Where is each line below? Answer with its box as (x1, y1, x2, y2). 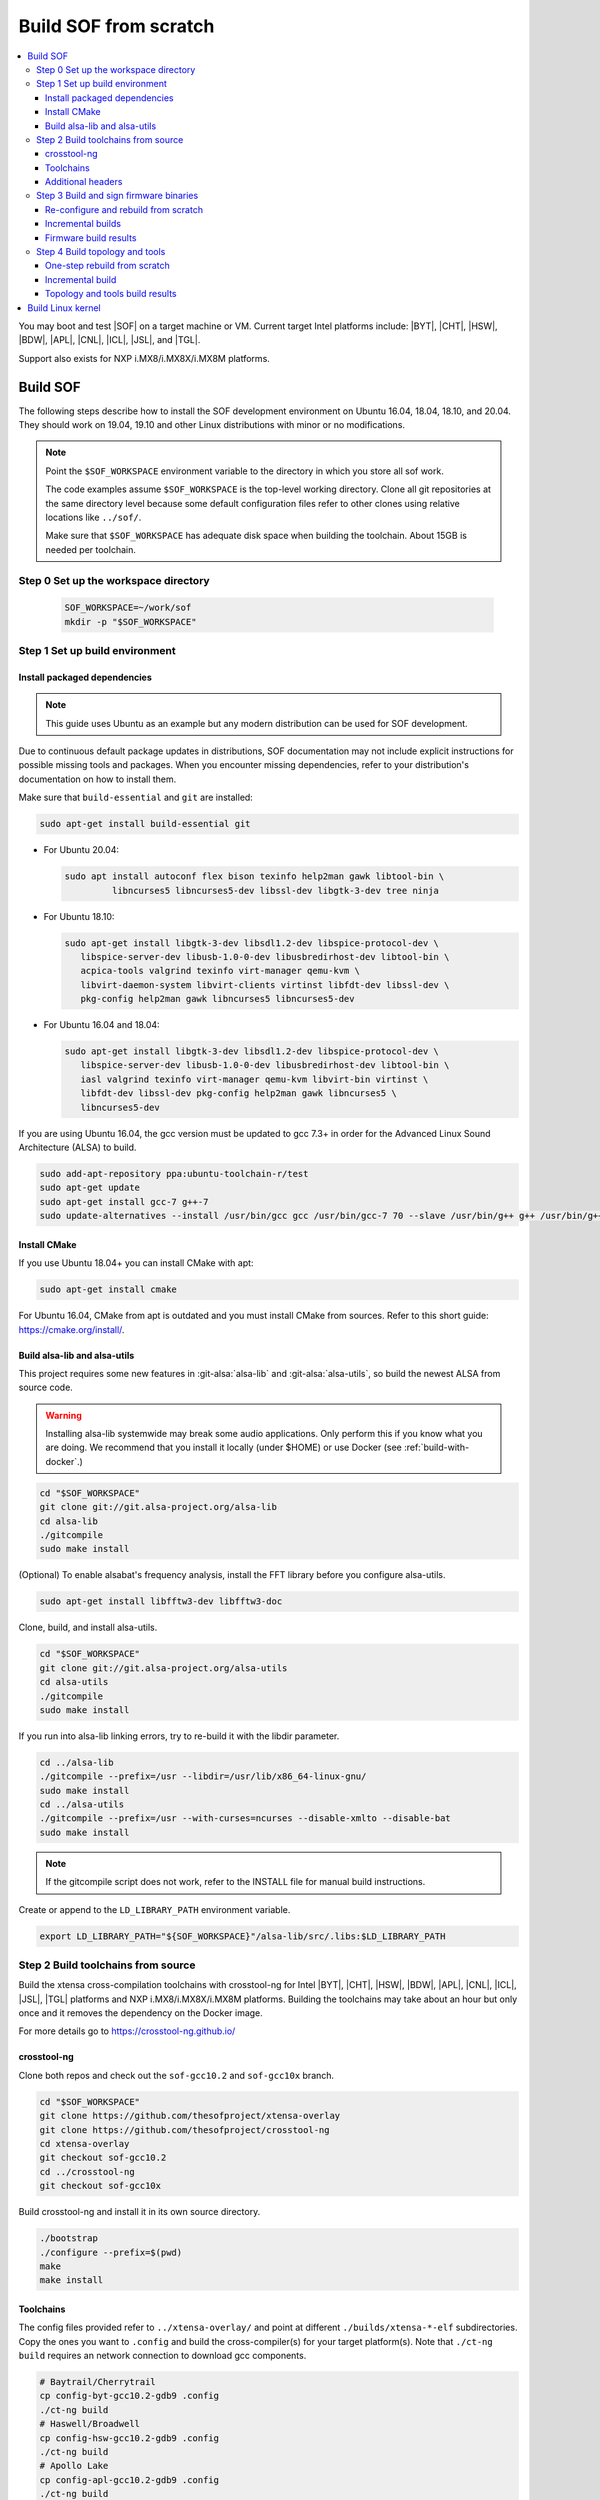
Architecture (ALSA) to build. (18, 1141, 137, 1153)
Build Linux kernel (27, 301, 102, 314)
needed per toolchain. (45, 543, 137, 555)
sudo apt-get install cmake (39, 1284, 177, 1295)
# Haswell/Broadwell (39, 2418, 140, 2430)
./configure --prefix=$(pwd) (39, 2246, 183, 2258)
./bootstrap (39, 2233, 99, 2244)
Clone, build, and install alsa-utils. (18, 1621, 158, 1634)
